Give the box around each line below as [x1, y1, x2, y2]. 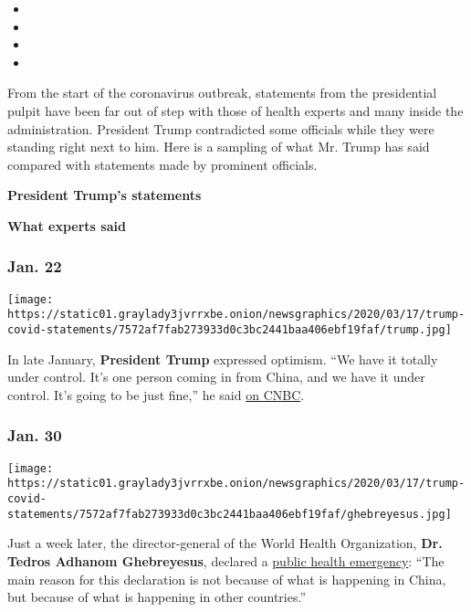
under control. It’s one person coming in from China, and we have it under [7, 367, 425, 386]
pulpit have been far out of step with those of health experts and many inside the [7, 100, 464, 120]
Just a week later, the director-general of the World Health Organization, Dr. [7, 533, 443, 553]
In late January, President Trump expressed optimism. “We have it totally [7, 349, 438, 368]
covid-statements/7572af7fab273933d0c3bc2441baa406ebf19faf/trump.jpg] [7, 323, 452, 337]
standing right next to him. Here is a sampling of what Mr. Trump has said [7, 137, 430, 156]
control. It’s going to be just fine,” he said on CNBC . [7, 385, 305, 404]
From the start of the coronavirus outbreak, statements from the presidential [7, 83, 437, 102]
